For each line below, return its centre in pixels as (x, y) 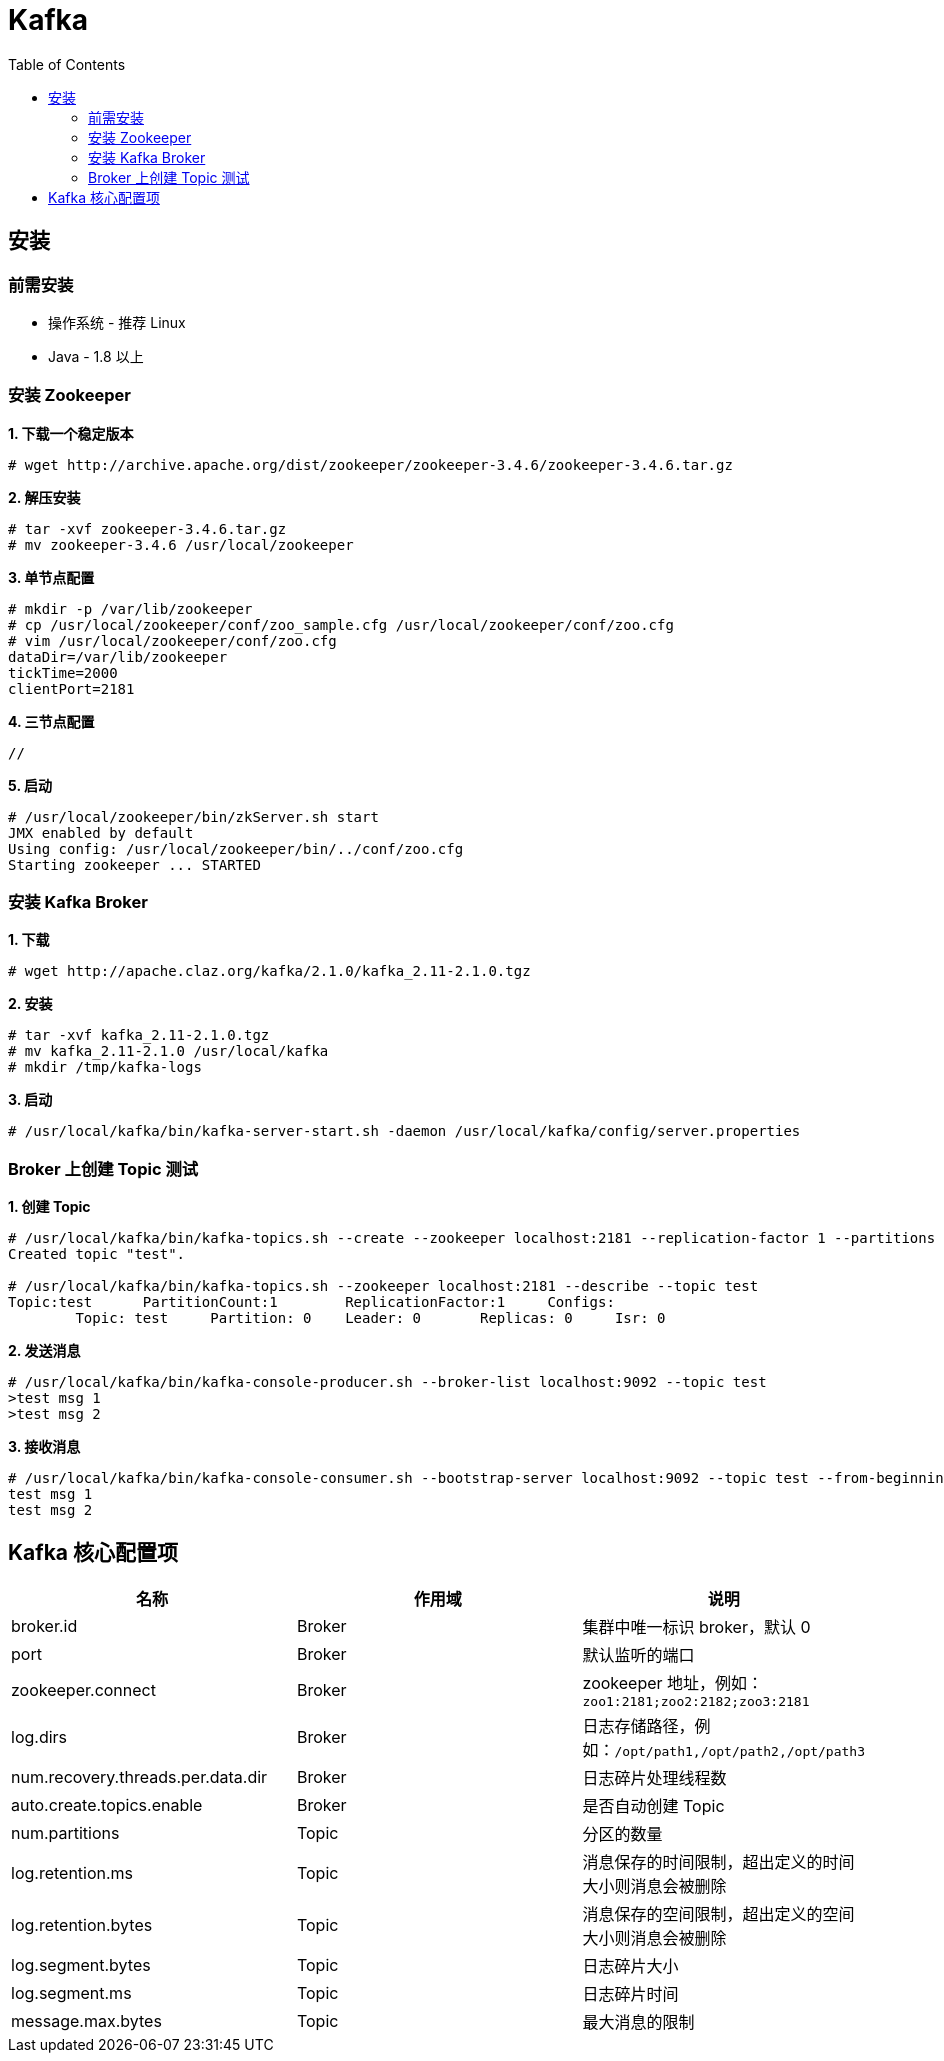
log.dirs (39, 1737)
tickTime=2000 (63, 672)
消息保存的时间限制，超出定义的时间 (718, 1862)
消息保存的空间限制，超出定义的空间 (718, 1914)
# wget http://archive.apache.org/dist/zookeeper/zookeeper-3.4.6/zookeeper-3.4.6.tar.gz (370, 464)
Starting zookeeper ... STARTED (134, 864)
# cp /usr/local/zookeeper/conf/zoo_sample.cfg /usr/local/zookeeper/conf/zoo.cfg (341, 624)
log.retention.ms (72, 1873)
